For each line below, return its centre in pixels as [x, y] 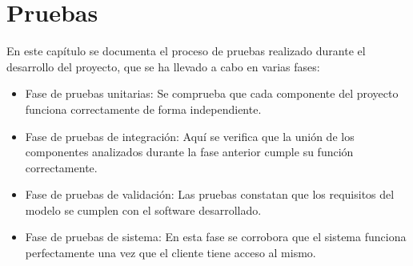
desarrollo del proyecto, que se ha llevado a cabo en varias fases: [163, 66]
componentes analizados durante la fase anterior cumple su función [189, 152]
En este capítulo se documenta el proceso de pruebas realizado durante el [186, 51]
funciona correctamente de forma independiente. [143, 109]
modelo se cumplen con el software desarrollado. [143, 210]
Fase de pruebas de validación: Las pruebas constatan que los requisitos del [210, 194]
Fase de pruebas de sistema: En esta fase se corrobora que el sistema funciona [216, 237]
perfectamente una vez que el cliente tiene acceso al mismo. [170, 253]
